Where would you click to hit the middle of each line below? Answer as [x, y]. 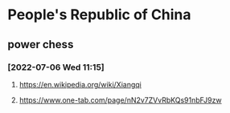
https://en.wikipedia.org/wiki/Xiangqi [80, 84]
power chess [41, 44]
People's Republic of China [99, 15]
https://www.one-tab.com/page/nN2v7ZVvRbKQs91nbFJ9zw [120, 100]
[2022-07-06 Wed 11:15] [56, 67]
